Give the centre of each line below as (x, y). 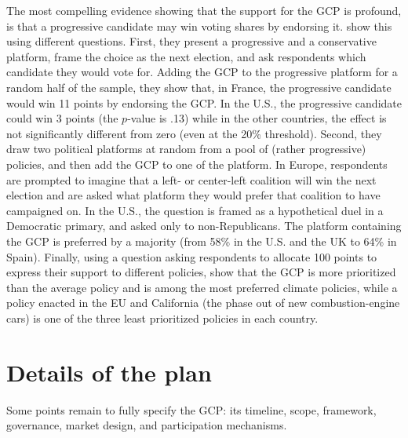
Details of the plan (109, 372)
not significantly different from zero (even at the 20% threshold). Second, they (194, 133)
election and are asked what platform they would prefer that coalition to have (193, 195)
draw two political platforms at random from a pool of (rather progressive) (186, 149)
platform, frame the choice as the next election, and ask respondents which (186, 56)
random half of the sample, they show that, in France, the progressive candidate (199, 87)
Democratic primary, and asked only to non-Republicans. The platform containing (204, 226)
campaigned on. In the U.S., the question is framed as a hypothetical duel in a (195, 210)
